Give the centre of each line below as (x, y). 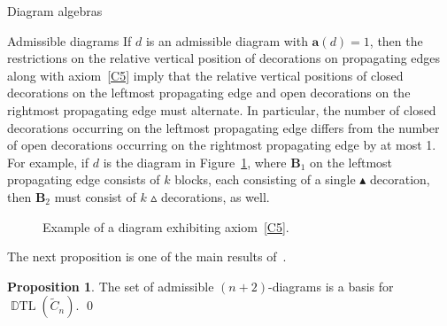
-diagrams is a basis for (331, 286)
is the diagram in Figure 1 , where (195, 162)
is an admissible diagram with (227, 40)
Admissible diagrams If (69, 40)
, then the (396, 40)
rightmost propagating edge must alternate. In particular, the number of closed (222, 109)
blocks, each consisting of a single (265, 179)
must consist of (95, 196)
